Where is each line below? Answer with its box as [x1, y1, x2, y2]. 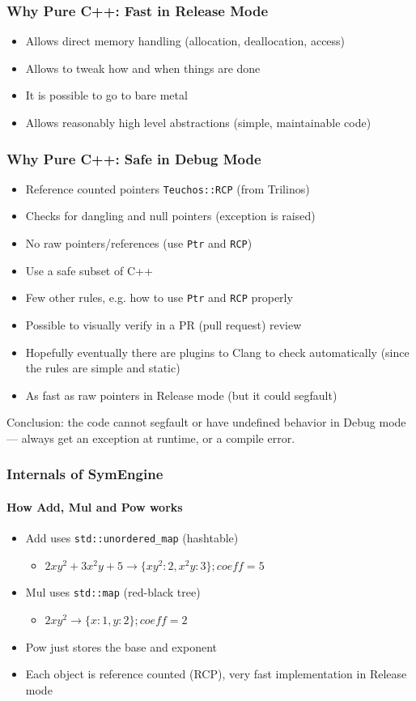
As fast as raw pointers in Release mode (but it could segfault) [25, 386, 337, 403]
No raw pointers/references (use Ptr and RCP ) [25, 235, 253, 252]
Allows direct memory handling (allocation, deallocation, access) [25, 32, 346, 49]
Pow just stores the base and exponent [25, 638, 217, 655]
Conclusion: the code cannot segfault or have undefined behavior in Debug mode [6, 414, 406, 431]
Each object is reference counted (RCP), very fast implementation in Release [25, 665, 407, 682]
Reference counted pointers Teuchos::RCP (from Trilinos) [25, 180, 310, 197]
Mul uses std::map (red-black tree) [25, 584, 201, 601]
